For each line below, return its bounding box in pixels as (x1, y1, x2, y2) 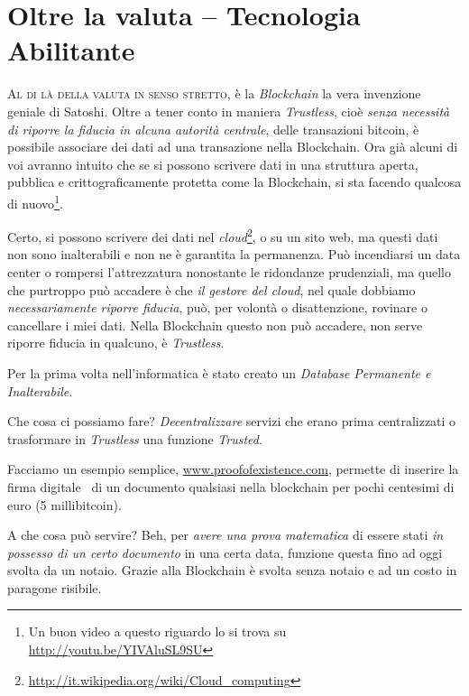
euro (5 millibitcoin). (7, 495, 122, 514)
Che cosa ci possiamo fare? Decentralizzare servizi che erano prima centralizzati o (7, 412, 456, 431)
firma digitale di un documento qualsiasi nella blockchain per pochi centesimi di (7, 477, 455, 496)
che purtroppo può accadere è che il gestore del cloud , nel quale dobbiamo (7, 280, 416, 299)
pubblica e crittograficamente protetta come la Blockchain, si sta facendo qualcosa (7, 172, 462, 191)
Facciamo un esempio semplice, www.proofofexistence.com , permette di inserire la (7, 459, 459, 478)
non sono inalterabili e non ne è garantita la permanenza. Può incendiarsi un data (7, 245, 461, 264)
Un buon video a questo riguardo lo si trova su (28, 622, 287, 641)
